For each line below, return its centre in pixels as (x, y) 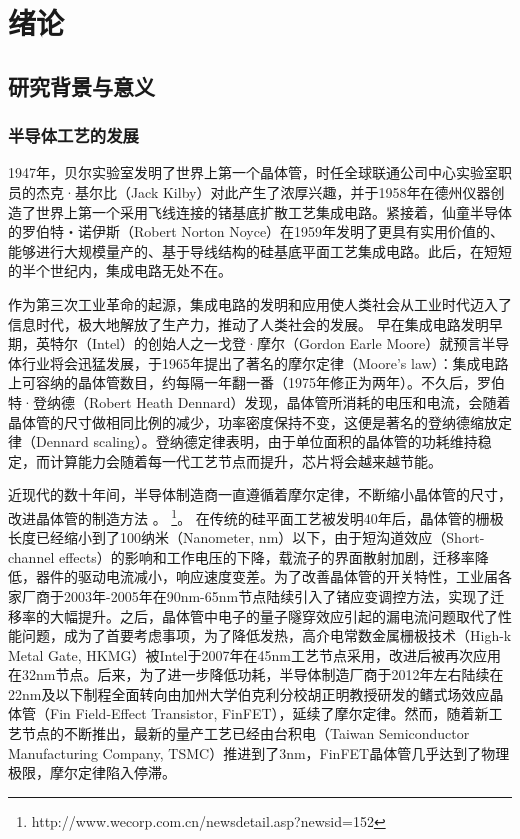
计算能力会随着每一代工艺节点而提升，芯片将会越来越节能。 (245, 460)
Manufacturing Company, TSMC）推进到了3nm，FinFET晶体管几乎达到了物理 (259, 752)
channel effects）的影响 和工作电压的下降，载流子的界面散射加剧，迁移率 (241, 556)
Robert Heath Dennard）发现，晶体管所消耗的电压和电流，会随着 (299, 401)
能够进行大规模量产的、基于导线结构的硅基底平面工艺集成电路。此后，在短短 (260, 250)
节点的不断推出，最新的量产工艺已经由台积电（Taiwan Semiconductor (245, 733)
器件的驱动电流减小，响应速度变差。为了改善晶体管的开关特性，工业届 (266, 576)
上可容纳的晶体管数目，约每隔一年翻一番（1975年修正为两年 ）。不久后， (242, 382)
